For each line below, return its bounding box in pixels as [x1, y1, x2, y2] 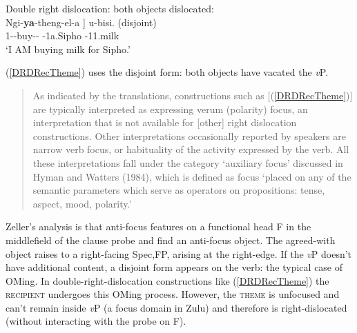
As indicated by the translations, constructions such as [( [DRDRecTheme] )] [32, 88, 353, 102]
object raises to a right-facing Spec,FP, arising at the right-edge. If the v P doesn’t [6, 246, 352, 261]
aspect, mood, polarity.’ [32, 196, 132, 210]
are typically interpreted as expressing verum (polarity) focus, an [32, 101, 308, 116]
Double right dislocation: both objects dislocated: [6, 1, 214, 15]
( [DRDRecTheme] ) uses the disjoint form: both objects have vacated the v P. [6, 65, 329, 79]
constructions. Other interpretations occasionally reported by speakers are [32, 128, 346, 143]
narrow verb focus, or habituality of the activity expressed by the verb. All [32, 142, 349, 157]
